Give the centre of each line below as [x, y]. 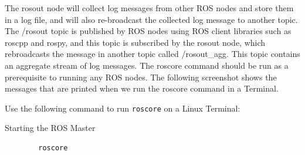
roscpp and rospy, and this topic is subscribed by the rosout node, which [135, 42]
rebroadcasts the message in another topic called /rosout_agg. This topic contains [152, 54]
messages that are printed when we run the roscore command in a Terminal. [142, 88]
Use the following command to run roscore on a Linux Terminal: [123, 108]
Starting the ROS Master [50, 128]
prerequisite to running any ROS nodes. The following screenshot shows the [141, 77]
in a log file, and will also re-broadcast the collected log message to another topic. [151, 19]
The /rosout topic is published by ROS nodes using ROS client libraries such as [148, 31]
